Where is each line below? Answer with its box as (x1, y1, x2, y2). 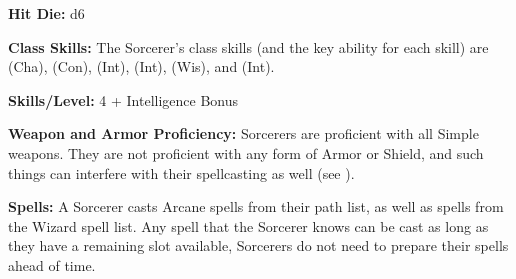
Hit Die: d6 (8, 3, 85, 23)
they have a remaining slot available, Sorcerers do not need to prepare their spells (8, 235, 509, 256)
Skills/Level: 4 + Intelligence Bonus (8, 89, 239, 110)
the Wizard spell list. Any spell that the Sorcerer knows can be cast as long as (8, 215, 489, 236)
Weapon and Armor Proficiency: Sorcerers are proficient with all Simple (8, 123, 479, 144)
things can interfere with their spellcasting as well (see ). (8, 162, 355, 183)
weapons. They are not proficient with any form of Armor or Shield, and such (8, 142, 484, 163)
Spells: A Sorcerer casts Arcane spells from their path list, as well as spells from (8, 196, 504, 217)
